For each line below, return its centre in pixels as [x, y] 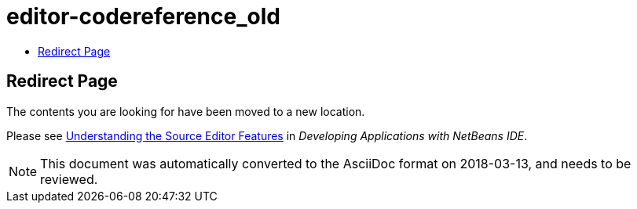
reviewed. [69, 179]
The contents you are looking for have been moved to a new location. [186, 111]
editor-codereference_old [143, 16]
